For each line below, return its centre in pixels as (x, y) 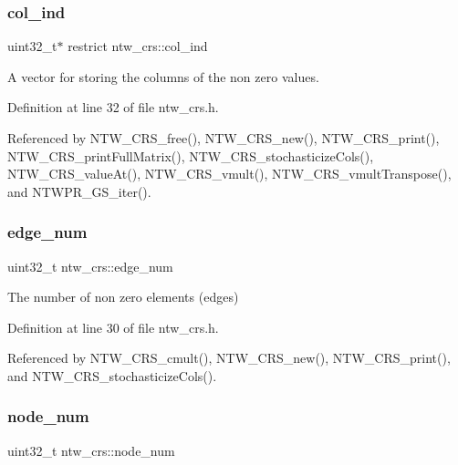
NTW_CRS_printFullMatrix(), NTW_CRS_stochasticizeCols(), (191, 155)
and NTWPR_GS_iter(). (79, 191)
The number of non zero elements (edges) (123, 297)
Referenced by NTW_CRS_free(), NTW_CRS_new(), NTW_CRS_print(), (224, 138)
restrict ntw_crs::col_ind (138, 46)
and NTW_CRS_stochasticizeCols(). (112, 375)
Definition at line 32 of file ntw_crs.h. (113, 107)
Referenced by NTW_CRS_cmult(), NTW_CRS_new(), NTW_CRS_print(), (229, 358)
